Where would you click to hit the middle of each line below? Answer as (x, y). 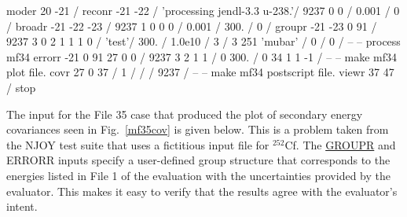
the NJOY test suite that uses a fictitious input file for (138, 144)
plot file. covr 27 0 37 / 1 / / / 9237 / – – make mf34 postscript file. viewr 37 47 (200, 72)
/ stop (21, 87)
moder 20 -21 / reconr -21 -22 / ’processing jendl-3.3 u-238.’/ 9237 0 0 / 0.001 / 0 (203, 10)
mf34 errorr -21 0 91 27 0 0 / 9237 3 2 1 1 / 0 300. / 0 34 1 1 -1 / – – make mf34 (202, 56)
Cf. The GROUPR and (340, 144)
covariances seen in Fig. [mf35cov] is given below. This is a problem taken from (198, 129)
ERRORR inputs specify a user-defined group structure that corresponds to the (198, 160)
